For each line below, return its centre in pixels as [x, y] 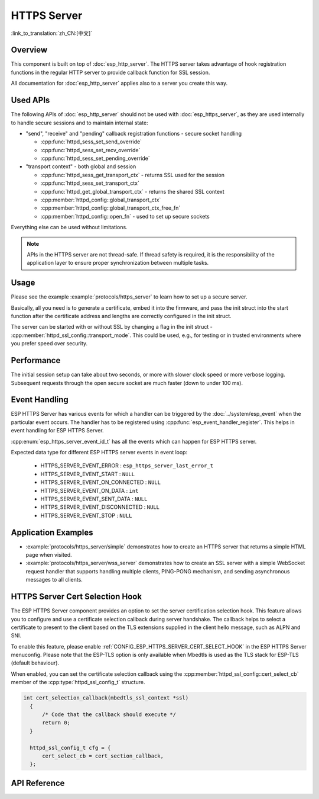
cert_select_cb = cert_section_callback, [103, 756]
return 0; [56, 723]
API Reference [38, 783]
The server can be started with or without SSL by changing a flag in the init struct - [112, 327]
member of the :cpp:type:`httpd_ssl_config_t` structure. [78, 682]
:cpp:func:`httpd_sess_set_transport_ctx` [90, 183]
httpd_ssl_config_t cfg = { [70, 747]
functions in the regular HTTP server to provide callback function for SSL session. [110, 72]
